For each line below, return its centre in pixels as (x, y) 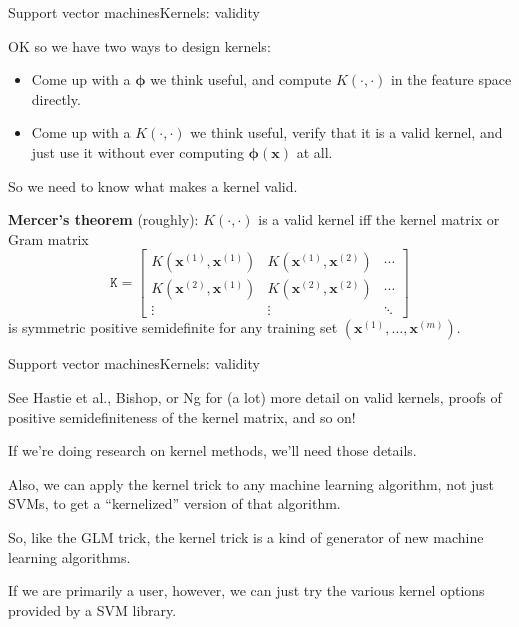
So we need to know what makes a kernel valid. (153, 185)
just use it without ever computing (137, 151)
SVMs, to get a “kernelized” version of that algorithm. (174, 503)
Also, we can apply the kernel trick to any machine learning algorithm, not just (251, 483)
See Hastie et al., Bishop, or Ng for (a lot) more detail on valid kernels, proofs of (255, 397)
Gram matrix (48, 238)
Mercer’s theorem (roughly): (103, 219)
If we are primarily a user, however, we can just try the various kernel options (246, 590)
